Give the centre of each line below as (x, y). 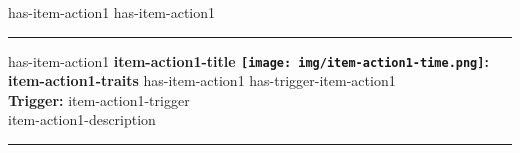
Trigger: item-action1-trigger (99, 99)
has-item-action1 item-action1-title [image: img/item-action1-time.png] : (248, 60)
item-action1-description (82, 119)
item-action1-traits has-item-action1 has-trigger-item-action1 (202, 80)
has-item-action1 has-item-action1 (112, 12)
